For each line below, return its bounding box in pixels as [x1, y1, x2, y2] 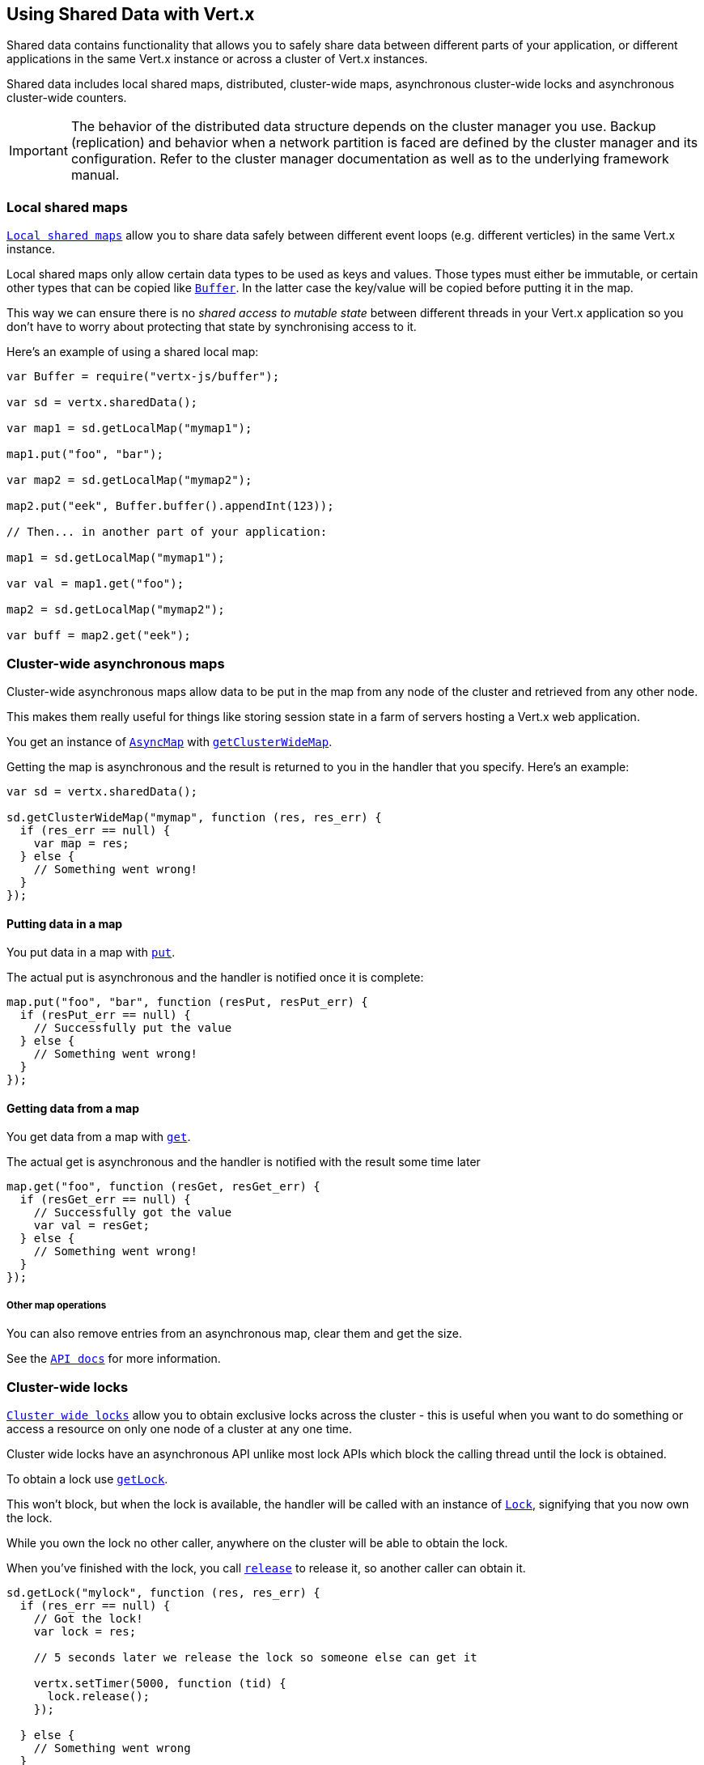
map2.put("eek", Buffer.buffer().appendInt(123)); [6, 499, 334, 513]
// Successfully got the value [33, 1206, 232, 1220]
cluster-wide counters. [6, 91, 127, 105]
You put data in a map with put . [6, 945, 176, 960]
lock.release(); [47, 1689, 151, 1703]
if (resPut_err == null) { [19, 1008, 191, 1022]
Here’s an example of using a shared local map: [6, 345, 259, 359]
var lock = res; [33, 1624, 137, 1638]
